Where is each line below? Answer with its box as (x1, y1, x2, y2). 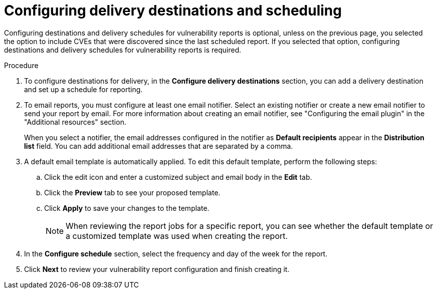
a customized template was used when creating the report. (66, 230, 288, 241)
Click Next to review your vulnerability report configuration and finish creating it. (24, 264, 290, 273)
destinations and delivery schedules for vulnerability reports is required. (4, 45, 242, 54)
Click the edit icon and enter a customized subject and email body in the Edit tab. (44, 172, 312, 181)
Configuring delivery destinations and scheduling (4, 2, 342, 19)
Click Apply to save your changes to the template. (44, 203, 209, 212)
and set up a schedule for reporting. (24, 85, 143, 94)
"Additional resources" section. (24, 117, 126, 126)
